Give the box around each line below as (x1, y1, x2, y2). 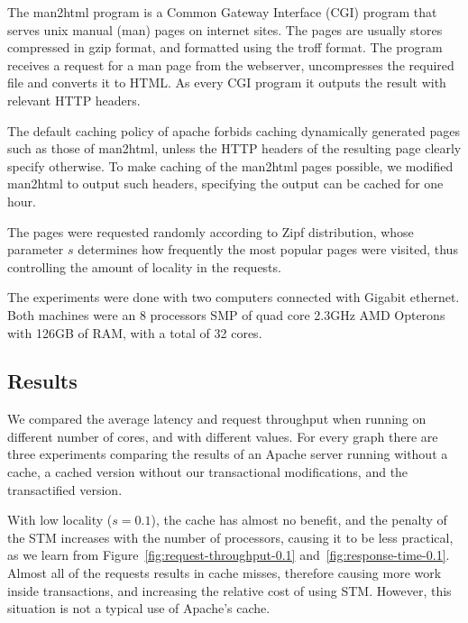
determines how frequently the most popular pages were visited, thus (78, 240, 458, 259)
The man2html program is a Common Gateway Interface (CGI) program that (7, 3, 437, 21)
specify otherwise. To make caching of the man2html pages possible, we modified (7, 156, 454, 175)
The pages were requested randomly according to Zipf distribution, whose (7, 222, 414, 241)
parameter (7, 240, 64, 259)
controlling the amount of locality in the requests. (7, 257, 281, 276)
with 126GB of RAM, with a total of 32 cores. (7, 323, 262, 342)
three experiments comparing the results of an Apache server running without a (7, 444, 448, 463)
